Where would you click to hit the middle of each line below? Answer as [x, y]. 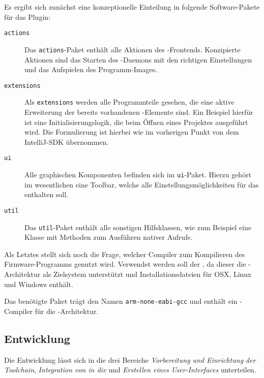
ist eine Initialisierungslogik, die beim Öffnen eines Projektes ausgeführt [136, 122]
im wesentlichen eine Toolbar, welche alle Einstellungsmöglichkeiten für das [142, 184]
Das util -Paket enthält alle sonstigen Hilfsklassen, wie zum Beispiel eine [138, 227]
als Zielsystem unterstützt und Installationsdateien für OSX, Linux [147, 274]
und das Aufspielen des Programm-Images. [91, 69]
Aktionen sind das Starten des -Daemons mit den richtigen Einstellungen [138, 59]
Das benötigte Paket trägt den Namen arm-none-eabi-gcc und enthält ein [121, 301]
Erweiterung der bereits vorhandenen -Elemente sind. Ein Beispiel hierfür [139, 112]
